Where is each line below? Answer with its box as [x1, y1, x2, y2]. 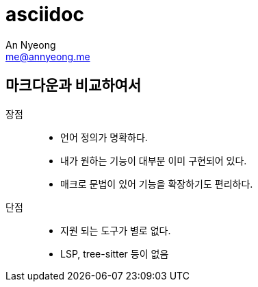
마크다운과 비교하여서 [5, 77, 142, 95]
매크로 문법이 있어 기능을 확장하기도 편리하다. [60, 177, 253, 190]
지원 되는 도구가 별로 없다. [60, 224, 171, 236]
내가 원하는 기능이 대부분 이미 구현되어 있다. [60, 154, 247, 166]
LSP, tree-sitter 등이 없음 [60, 247, 169, 260]
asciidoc [5, 3, 84, 26]
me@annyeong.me [5, 50, 90, 62]
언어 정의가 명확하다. [60, 131, 148, 143]
